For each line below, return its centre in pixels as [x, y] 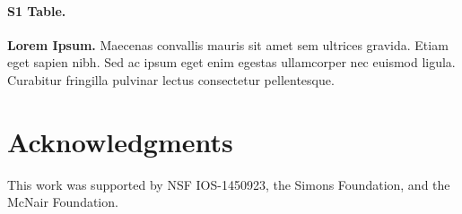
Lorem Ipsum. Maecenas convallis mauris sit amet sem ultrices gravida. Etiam [228, 44]
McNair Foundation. [63, 202]
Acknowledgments [120, 141]
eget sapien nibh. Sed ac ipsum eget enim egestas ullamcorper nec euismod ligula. [231, 62]
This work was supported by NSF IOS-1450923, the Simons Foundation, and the [229, 184]
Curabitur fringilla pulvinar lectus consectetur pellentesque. [171, 79]
